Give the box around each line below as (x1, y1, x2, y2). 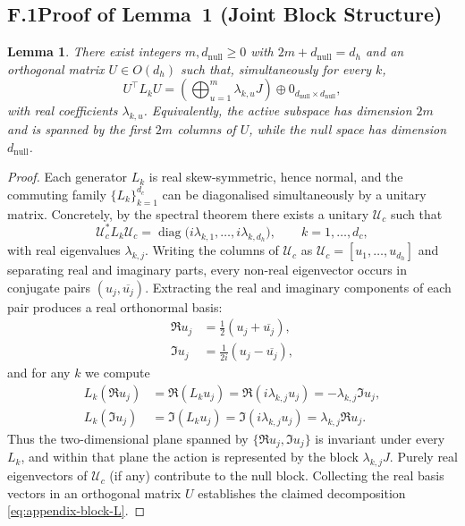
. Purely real (389, 447, 458, 466)
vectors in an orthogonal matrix (7, 483, 182, 502)
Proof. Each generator (7, 167, 127, 186)
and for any (7, 363, 71, 382)
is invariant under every (315, 428, 445, 447)
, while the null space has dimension (249, 120, 447, 139)
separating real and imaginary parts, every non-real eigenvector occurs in (7, 260, 407, 279)
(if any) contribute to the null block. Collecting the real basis (109, 466, 444, 485)
